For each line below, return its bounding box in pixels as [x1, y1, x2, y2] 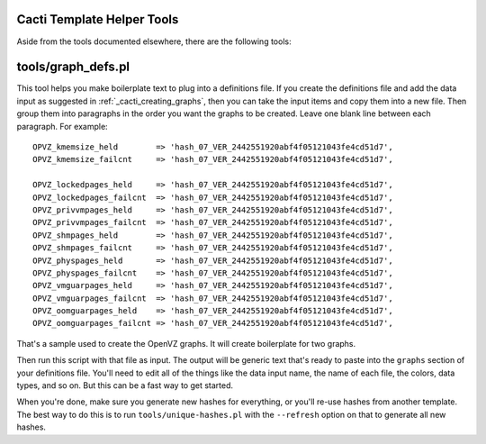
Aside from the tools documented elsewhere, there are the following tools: [16, 36, 292, 47]
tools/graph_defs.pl [16, 59, 130, 75]
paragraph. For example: [16, 121, 108, 131]
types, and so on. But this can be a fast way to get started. [16, 380, 234, 391]
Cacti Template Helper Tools [16, 12, 179, 27]
